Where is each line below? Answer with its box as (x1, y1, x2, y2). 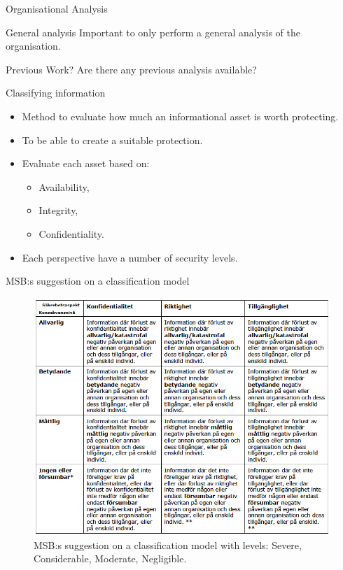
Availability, (38, 179, 90, 194)
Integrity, (38, 203, 78, 218)
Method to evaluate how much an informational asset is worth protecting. (22, 108, 339, 123)
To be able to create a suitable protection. (22, 132, 203, 147)
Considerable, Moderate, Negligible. (34, 551, 187, 566)
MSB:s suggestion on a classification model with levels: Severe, (34, 537, 302, 552)
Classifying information (6, 85, 106, 100)
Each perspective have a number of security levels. (22, 250, 238, 264)
